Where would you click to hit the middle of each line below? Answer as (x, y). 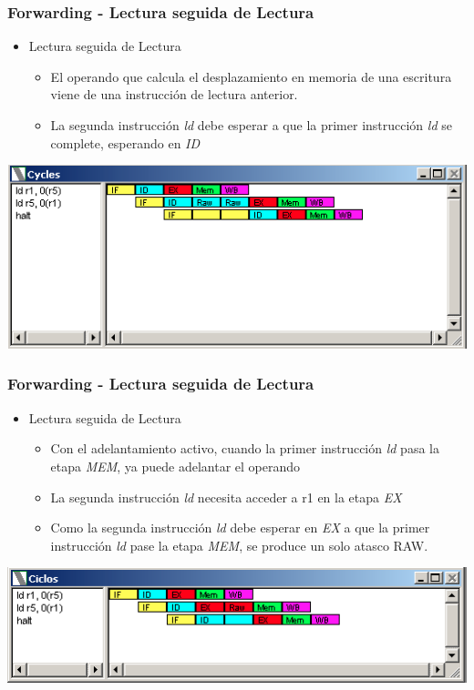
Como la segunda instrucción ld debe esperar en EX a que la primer (240, 528)
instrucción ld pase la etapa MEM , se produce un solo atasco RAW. (239, 545)
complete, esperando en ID (125, 142)
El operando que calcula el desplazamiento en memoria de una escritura (251, 76)
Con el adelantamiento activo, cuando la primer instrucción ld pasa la (245, 448)
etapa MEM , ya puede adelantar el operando (175, 466)
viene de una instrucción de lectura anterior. (174, 94)
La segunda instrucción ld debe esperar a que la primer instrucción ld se (251, 125)
